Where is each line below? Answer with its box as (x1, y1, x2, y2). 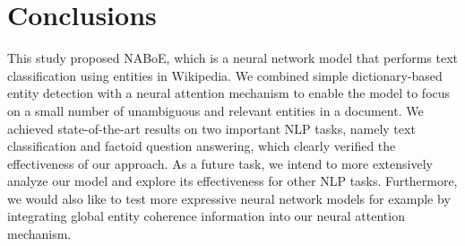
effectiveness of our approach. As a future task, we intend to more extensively (7, 154, 433, 172)
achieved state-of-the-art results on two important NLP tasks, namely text (7, 119, 416, 137)
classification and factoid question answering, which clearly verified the (7, 136, 396, 155)
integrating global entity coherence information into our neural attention (7, 206, 405, 225)
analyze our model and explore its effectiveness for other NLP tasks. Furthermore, (7, 171, 458, 190)
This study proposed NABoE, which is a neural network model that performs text (7, 48, 459, 67)
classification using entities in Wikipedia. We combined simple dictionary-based (7, 66, 443, 84)
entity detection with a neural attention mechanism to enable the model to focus (7, 83, 451, 102)
